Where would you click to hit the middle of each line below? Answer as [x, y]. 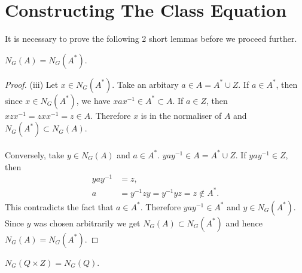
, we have [93, 100]
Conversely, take [35, 154]
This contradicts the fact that [59, 206]
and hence [244, 223]
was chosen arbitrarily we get [87, 223]
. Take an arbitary [145, 84]
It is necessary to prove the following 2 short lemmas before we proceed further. [151, 39]
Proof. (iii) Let [32, 84]
